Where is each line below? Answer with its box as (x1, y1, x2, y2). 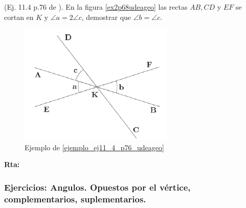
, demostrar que (81, 11, 131, 22)
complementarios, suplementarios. (4, 192, 146, 205)
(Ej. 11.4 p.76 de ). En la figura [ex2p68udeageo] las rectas (4, 2, 188, 12)
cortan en (4, 11, 34, 22)
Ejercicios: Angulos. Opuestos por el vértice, (4, 180, 191, 193)
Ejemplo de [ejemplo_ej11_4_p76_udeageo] (25, 142, 164, 152)
